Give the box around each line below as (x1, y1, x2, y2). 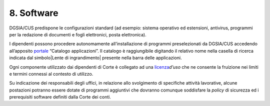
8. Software (9, 7, 58, 18)
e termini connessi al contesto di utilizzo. (9, 71, 93, 77)
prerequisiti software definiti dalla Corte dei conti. (9, 94, 111, 100)
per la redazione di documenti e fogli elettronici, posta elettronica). (9, 31, 147, 37)
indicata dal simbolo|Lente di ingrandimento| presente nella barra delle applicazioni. (9, 55, 182, 61)
